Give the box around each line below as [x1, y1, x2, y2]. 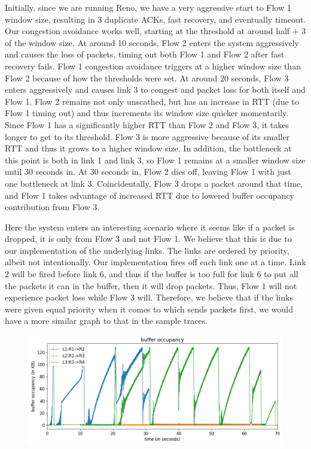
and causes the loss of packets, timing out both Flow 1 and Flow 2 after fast [5, 48, 285, 60]
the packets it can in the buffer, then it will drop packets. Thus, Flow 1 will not [5, 279, 297, 292]
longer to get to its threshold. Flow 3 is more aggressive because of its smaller [5, 130, 290, 142]
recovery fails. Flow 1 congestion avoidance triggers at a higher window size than [5, 59, 301, 72]
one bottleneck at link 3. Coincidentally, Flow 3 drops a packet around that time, [5, 177, 303, 189]
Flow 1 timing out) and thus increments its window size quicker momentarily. [5, 107, 289, 119]
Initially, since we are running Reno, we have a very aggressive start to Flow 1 [5, 1, 291, 13]
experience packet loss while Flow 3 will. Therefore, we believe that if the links [5, 291, 293, 304]
